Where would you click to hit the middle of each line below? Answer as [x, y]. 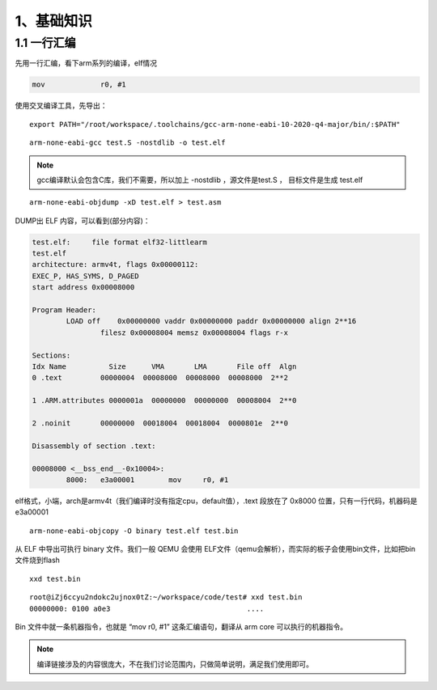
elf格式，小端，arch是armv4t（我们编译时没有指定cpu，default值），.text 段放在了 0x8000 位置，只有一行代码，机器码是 [216, 501]
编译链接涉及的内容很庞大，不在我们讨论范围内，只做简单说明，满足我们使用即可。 [175, 664]
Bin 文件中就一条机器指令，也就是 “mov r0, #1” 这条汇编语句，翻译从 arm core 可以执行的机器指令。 [181, 627]
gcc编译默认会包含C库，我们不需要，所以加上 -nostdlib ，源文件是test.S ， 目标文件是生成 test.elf [200, 180]
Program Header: [64, 310]
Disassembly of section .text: [94, 446]
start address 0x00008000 [83, 288]
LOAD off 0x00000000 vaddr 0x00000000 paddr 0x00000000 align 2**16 [211, 321]
